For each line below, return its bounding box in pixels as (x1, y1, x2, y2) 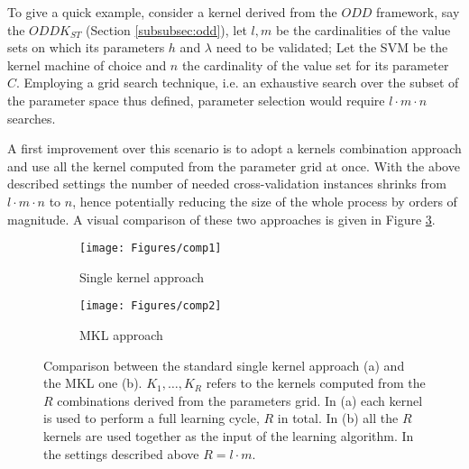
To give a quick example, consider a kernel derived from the (7, 3, 337, 21)
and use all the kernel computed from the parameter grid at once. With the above (7, 156, 460, 175)
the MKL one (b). (43, 373, 143, 392)
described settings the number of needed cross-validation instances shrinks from (7, 174, 446, 193)
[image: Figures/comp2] (79, 299, 222, 313)
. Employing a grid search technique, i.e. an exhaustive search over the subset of (16, 73, 459, 92)
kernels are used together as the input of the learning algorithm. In (43, 427, 414, 445)
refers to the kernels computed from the (206, 373, 426, 392)
